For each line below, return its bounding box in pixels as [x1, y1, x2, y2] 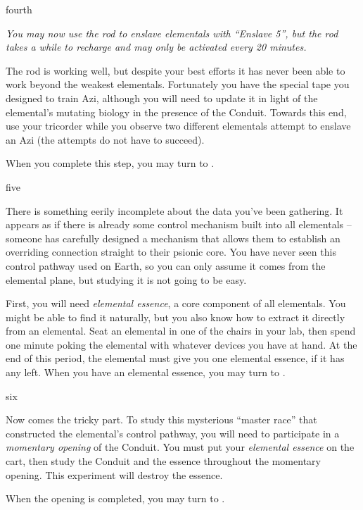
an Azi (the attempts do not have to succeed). [6, 132, 205, 147]
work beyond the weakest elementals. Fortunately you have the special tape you [6, 77, 350, 92]
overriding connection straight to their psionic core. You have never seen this [6, 244, 336, 259]
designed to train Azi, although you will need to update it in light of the [6, 90, 318, 105]
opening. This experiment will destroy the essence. [6, 467, 223, 482]
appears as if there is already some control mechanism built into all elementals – [6, 217, 352, 232]
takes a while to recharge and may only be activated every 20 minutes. [6, 39, 307, 54]
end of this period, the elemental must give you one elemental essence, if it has [6, 351, 345, 366]
